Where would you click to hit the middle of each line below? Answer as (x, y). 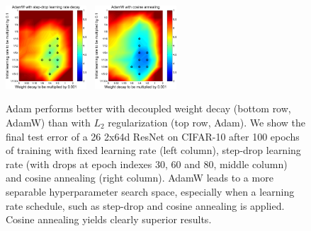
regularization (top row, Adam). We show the (207, 122)
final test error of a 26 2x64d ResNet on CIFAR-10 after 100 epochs (153, 136)
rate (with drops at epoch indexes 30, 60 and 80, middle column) (147, 164)
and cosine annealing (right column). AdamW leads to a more (140, 178)
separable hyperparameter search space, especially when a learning (150, 191)
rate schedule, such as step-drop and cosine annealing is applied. (145, 205)
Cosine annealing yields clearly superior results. (109, 219)
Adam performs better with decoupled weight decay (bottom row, (148, 108)
